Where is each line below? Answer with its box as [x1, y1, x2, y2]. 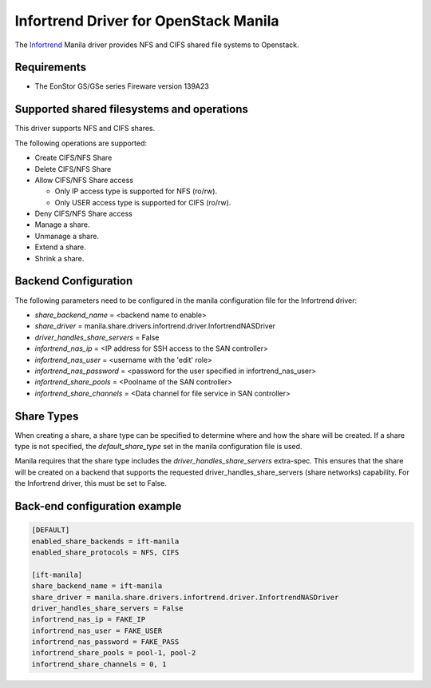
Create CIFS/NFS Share [34, 153, 113, 163]
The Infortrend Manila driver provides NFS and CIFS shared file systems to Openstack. [14, 40, 299, 50]
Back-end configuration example [14, 499, 182, 513]
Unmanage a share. [34, 231, 100, 241]
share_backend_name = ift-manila [31, 582, 163, 591]
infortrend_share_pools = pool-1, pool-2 [31, 648, 196, 658]
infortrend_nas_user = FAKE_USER [31, 626, 163, 635]
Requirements [14, 61, 87, 74]
